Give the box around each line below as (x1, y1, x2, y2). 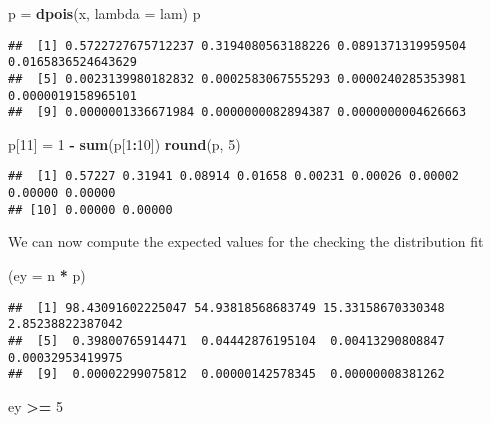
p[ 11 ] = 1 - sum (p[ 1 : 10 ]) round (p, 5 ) (8, 133, 241, 154)
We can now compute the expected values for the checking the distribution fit (8, 231, 484, 252)
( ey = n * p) (8, 265, 86, 286)
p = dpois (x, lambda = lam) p (8, 3, 201, 23)
